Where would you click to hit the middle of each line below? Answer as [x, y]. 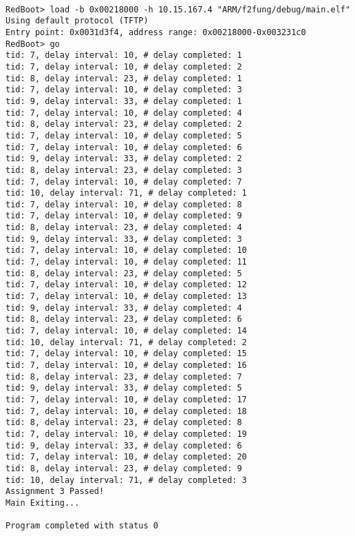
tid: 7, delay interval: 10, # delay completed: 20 [126, 457]
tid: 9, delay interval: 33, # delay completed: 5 [124, 388]
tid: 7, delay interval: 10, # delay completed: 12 [126, 285]
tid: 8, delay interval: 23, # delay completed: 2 [124, 124]
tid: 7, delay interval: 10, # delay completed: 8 [124, 204]
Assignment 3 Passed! [55, 492]
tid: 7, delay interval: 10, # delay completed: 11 [126, 262]
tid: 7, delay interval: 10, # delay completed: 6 [124, 147]
